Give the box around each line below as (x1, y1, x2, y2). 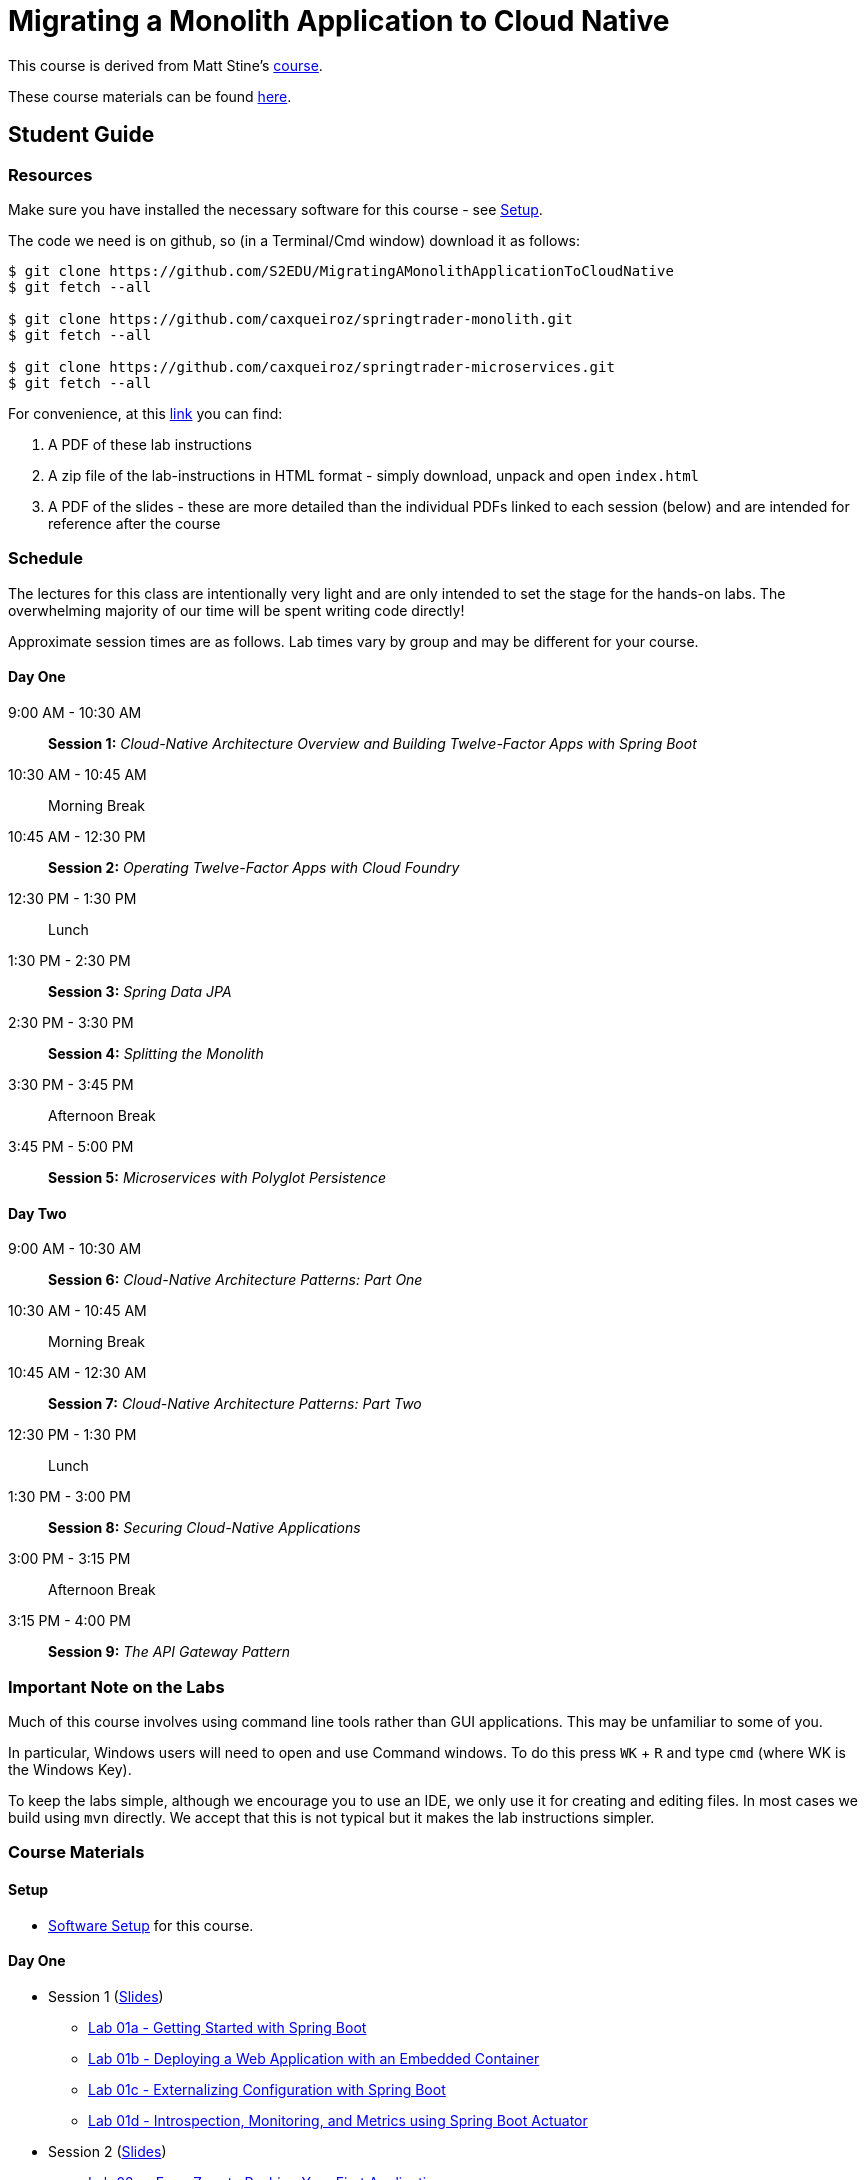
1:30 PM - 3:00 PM (8, 1488, 131, 1506)
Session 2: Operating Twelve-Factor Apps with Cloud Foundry (48, 858, 460, 876)
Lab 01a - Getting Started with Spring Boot (88, 2018, 367, 2036)
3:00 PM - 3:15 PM (8, 1550, 131, 1568)
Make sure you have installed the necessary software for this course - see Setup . (8, 200, 543, 218)
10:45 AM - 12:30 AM (8, 1364, 147, 1382)
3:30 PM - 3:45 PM (8, 1075, 134, 1093)
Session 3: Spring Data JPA (48, 982, 232, 1000)
